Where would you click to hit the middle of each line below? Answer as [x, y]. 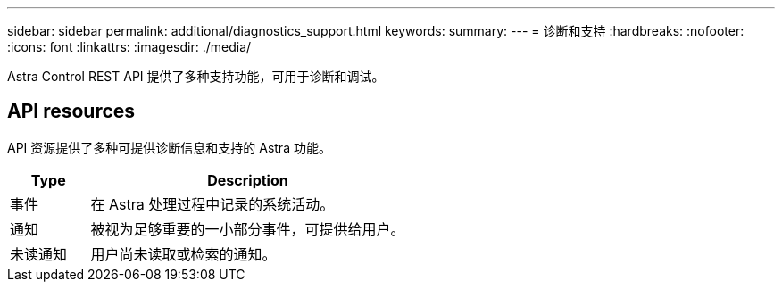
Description [248, 180]
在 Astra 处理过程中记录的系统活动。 [212, 204]
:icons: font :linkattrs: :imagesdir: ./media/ [129, 47]
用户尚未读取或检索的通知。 [183, 254]
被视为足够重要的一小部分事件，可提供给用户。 [248, 229]
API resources [71, 111]
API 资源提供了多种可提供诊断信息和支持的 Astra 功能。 [169, 147]
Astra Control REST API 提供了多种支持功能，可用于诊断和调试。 [196, 76]
